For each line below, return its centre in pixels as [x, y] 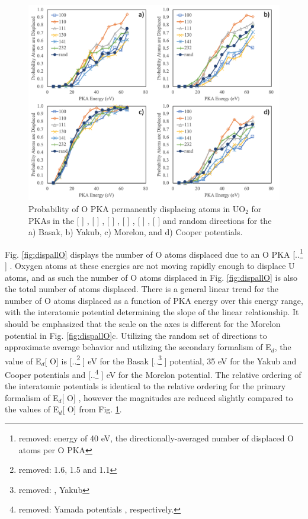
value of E [23, 361]
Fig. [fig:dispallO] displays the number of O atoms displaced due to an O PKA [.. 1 [154, 253]
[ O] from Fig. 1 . [92, 409]
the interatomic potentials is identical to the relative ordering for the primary [145, 386]
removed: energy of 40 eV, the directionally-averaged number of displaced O [156, 438]
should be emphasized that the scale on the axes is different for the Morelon [143, 324]
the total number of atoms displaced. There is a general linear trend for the [142, 289]
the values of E [32, 409]
